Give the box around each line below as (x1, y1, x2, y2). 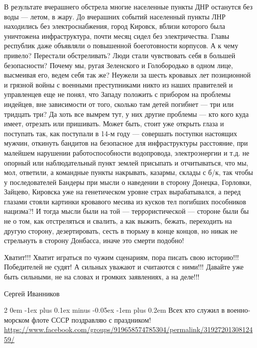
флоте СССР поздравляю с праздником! (31, 314, 151, 325)
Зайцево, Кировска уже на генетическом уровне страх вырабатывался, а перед (4, 186, 241, 197)
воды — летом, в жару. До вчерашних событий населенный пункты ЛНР (4, 11, 226, 21)
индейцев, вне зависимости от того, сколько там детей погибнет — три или (4, 98, 234, 109)
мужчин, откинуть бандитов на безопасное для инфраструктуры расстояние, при (4, 138, 248, 148)
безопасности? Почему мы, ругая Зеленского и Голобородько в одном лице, (4, 60, 233, 70)
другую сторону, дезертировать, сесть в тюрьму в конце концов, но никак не (4, 225, 238, 236)
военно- (227, 305, 251, 315)
